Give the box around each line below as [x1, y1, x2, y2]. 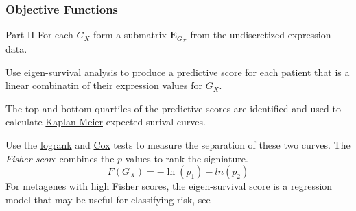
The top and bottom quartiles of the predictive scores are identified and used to [5, 101, 341, 115]
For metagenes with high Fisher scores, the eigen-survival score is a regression [5, 179, 333, 193]
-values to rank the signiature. [122, 151, 248, 165]
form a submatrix [93, 27, 167, 42]
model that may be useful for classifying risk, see [5, 192, 211, 206]
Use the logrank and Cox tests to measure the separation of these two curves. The [5, 138, 351, 152]
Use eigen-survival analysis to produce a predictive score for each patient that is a [5, 64, 350, 79]
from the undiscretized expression [190, 27, 331, 42]
